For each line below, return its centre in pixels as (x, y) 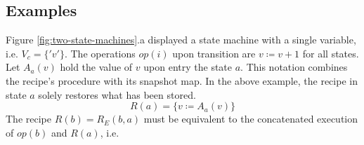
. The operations (100, 53)
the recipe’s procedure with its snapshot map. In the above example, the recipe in (182, 80)
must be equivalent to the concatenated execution (251, 119)
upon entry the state (188, 67)
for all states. (331, 53)
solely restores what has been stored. (117, 94)
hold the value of (96, 67)
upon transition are (214, 53)
